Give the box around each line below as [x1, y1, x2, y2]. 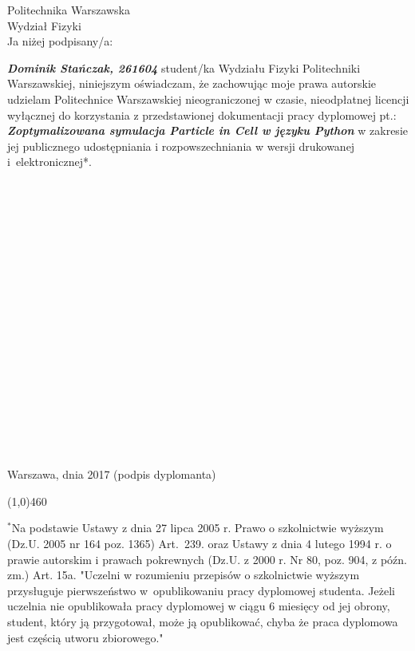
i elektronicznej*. [7, 153, 92, 170]
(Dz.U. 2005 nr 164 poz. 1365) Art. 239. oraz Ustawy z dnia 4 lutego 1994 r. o [7, 535, 392, 551]
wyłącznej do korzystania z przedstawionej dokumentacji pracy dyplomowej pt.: [7, 106, 397, 123]
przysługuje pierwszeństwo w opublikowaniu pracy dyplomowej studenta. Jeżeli [7, 582, 395, 598]
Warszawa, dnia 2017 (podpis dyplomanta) [7, 466, 216, 483]
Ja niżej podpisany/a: [7, 33, 113, 49]
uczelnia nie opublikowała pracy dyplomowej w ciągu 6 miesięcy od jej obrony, [7, 598, 390, 614]
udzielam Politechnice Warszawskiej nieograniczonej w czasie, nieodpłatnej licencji [7, 90, 409, 107]
